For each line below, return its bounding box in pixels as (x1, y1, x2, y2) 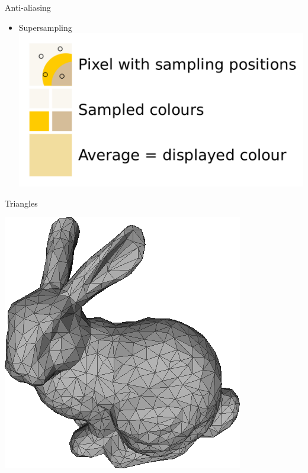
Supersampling (18, 21, 72, 33)
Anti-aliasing (5, 1, 51, 13)
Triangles (5, 197, 38, 209)
